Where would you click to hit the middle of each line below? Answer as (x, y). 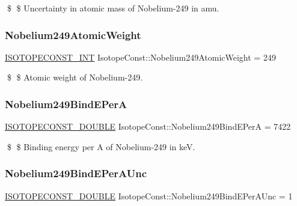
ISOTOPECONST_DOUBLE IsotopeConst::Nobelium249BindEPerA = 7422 (148, 126)
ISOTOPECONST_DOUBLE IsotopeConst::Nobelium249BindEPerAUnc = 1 (149, 195)
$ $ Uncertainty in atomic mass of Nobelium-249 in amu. (113, 8)
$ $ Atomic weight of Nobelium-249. (75, 77)
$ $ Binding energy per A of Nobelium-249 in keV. (101, 146)
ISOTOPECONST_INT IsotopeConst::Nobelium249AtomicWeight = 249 (140, 57)
